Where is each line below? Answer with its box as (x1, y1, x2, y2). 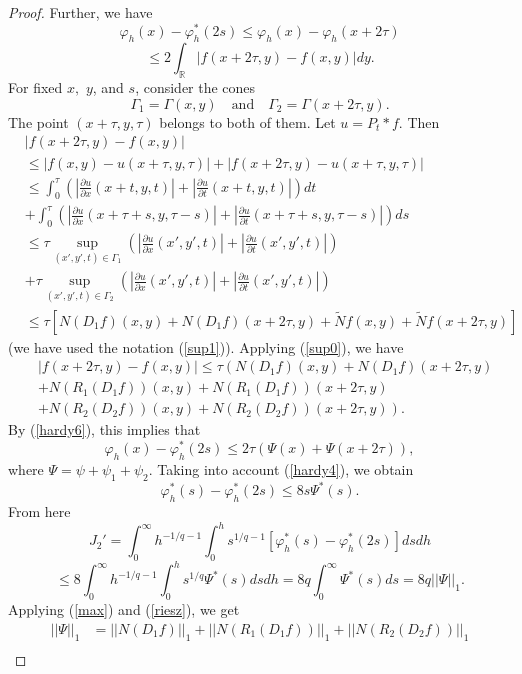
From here (8, 500, 71, 521)
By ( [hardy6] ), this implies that (8, 419, 201, 440)
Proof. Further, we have (8, 2, 153, 22)
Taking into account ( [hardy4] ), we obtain (157, 458, 414, 479)
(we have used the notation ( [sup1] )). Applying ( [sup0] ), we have (8, 336, 404, 357)
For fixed (8, 77, 63, 98)
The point (8, 111, 69, 132)
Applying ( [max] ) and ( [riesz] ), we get (8, 599, 240, 620)
